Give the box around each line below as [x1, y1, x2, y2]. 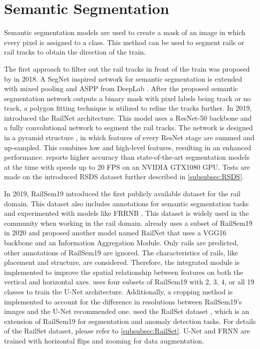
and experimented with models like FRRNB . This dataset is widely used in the [4, 208, 249, 218]
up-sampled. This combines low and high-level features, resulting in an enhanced [4, 142, 251, 152]
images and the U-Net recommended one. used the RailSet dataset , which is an [4, 306, 249, 316]
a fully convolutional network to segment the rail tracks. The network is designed [4, 122, 253, 133]
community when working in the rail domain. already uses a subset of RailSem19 [4, 217, 252, 228]
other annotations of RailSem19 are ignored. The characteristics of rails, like [4, 247, 238, 257]
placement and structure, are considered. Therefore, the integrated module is [4, 257, 240, 267]
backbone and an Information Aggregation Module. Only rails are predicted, [4, 237, 239, 247]
